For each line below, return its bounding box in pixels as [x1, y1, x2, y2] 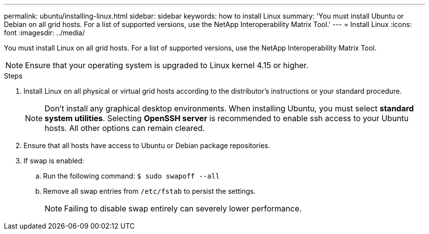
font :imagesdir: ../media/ [4, 28, 85, 37]
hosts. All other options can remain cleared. [45, 123, 205, 133]
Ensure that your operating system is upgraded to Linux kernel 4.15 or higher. [25, 60, 309, 70]
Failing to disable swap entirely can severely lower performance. [64, 204, 302, 213]
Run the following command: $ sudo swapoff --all [43, 172, 220, 180]
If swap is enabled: [24, 156, 84, 165]
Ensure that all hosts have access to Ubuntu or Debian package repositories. [24, 141, 270, 150]
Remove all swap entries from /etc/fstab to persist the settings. [43, 187, 256, 195]
